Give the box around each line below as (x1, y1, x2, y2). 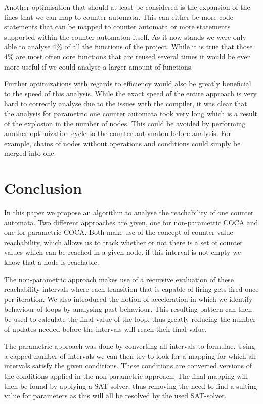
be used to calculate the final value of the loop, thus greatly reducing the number (4, 313, 256, 324)
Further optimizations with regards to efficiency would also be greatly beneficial (4, 78, 251, 89)
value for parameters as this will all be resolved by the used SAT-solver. (4, 390, 227, 401)
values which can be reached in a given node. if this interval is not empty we (4, 247, 241, 257)
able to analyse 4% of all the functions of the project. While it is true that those (4, 41, 253, 52)
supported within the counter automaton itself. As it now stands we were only (4, 31, 246, 42)
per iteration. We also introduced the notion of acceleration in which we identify (4, 293, 253, 304)
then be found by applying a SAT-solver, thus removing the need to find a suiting (4, 380, 257, 391)
